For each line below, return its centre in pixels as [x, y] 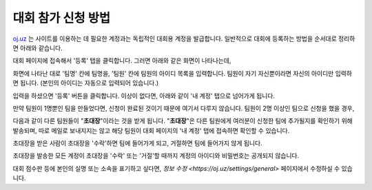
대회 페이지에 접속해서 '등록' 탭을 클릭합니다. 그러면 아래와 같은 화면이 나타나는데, [122, 61]
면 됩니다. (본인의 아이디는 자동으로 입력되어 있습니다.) [86, 83]
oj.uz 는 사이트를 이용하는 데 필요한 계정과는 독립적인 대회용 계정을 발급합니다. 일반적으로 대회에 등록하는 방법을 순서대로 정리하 [184, 39]
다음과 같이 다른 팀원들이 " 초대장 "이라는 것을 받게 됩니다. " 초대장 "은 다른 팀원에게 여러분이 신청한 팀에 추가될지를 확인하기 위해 [183, 121]
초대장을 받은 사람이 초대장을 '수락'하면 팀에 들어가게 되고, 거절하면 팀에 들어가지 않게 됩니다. [137, 143]
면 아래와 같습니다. [38, 47]
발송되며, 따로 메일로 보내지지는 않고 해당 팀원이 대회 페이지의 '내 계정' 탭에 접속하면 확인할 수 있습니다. [151, 130]
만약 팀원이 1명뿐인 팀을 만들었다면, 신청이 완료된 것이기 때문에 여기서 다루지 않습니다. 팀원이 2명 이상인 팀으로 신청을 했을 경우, [184, 108]
